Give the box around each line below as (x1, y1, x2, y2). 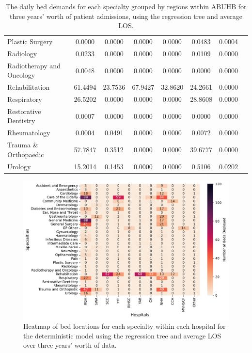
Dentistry (7, 115, 35, 126)
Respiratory (7, 94, 42, 104)
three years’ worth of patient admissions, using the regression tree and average (10, 11, 242, 21)
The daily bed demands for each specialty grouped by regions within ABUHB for (5, 1, 247, 11)
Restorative (7, 106, 41, 116)
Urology (7, 161, 31, 171)
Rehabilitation (7, 82, 50, 92)
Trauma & (7, 140, 38, 150)
